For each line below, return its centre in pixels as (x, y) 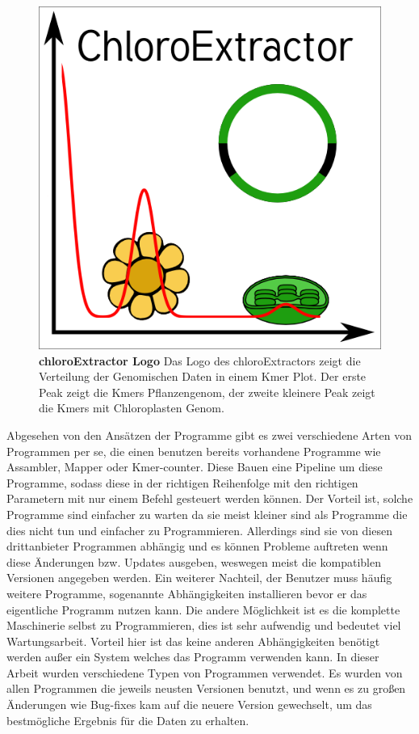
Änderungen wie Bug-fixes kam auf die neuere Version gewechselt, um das (189, 704)
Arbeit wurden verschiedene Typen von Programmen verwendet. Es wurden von (205, 672)
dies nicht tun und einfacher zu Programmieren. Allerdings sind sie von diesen (199, 530)
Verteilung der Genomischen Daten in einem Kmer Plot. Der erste (203, 376)
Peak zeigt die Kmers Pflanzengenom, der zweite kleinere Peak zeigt (207, 392)
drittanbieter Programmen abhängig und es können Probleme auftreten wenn (197, 546)
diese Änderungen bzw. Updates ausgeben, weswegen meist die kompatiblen (194, 561)
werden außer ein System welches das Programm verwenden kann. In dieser (193, 657)
